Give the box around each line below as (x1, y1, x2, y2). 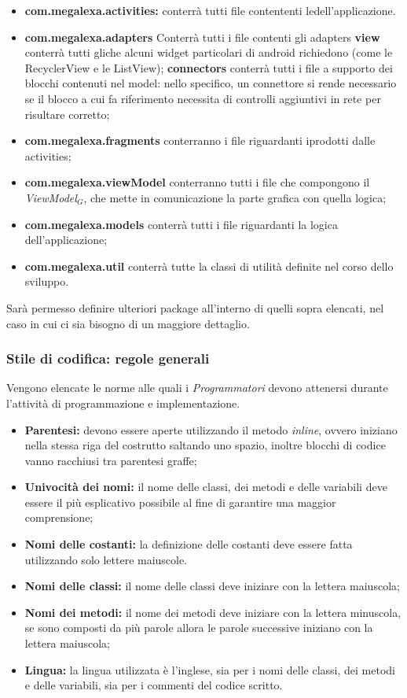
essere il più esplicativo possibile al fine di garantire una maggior (24, 493, 336, 510)
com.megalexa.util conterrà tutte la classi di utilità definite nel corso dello (24, 257, 394, 274)
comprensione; (24, 509, 93, 526)
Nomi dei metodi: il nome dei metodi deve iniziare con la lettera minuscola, (24, 604, 401, 620)
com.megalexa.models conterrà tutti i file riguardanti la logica (24, 216, 338, 232)
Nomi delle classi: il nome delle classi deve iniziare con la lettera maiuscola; (24, 578, 400, 594)
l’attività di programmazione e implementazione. (6, 394, 240, 411)
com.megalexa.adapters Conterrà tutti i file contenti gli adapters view (24, 28, 380, 45)
